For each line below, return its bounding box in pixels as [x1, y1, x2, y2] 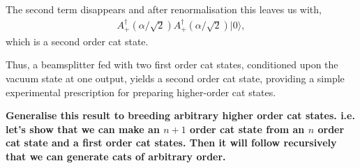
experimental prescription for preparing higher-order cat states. [6, 84, 276, 99]
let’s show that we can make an [6, 121, 160, 136]
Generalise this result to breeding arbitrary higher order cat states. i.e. [6, 108, 355, 123]
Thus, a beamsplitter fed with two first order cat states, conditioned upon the [6, 57, 338, 72]
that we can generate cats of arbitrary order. [6, 149, 226, 164]
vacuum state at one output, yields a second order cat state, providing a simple [6, 71, 345, 86]
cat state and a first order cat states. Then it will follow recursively [6, 135, 337, 150]
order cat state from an [190, 121, 305, 136]
